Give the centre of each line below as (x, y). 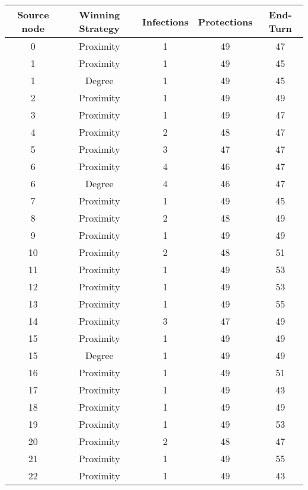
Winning (100, 15)
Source (33, 15)
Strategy (99, 28)
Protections (225, 21)
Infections (165, 21)
